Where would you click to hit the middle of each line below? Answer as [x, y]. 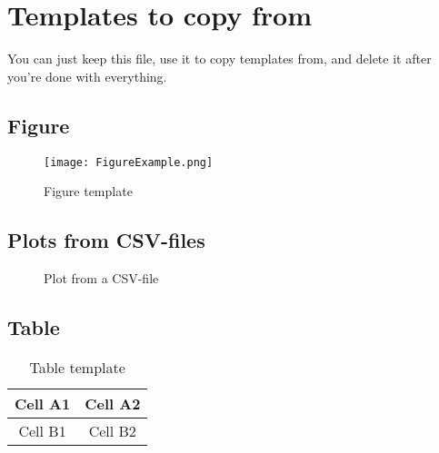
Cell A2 [113, 403]
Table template [77, 367]
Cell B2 [112, 430]
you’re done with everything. [87, 76]
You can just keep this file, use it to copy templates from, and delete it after [219, 59]
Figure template [88, 191]
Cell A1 [43, 403]
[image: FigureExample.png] [129, 162]
